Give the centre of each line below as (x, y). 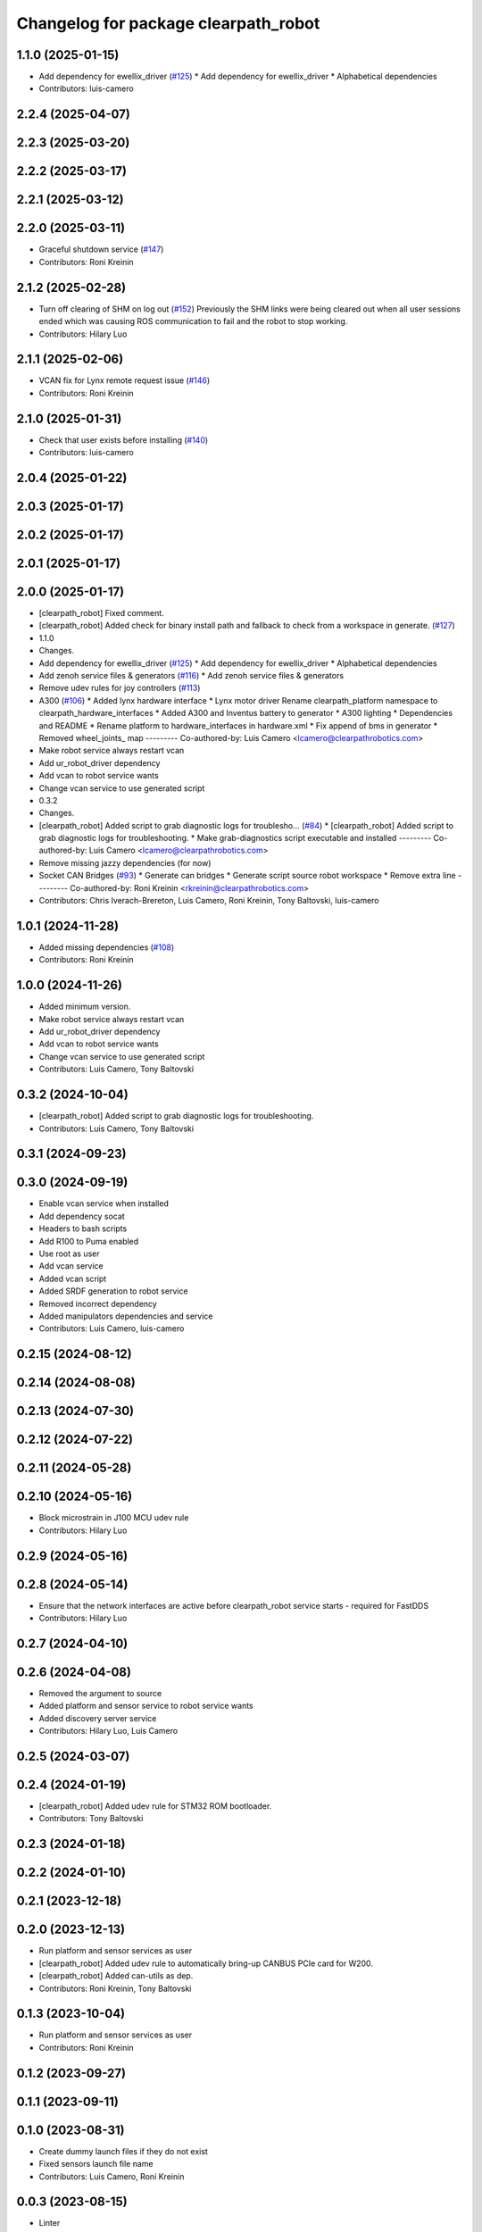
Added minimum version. (85, 1007)
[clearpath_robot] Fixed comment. (101, 613)
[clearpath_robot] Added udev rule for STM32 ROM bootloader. (155, 1806)
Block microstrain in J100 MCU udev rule (114, 1518)
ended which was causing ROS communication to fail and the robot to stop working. (193, 321)
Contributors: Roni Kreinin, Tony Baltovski (115, 1988)
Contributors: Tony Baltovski (91, 1819)
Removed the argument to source (100, 1693)
